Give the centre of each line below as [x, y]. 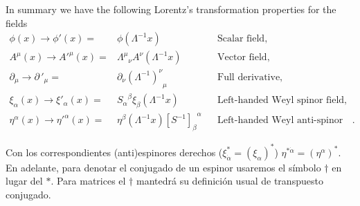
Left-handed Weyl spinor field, [282, 101]
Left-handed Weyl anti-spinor [280, 121]
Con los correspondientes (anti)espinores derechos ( [114, 152]
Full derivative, [250, 77]
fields [17, 22]
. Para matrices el [88, 181]
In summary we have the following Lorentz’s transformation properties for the [171, 9]
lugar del [24, 181]
